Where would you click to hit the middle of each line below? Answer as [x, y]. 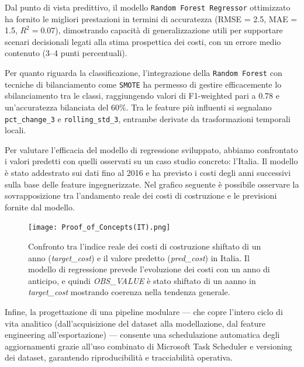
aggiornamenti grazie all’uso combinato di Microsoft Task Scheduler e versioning [148, 346]
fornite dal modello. [40, 207]
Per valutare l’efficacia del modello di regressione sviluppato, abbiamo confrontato [151, 149]
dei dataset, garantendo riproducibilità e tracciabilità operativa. [119, 357]
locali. [15, 130]
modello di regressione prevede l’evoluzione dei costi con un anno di [149, 269]
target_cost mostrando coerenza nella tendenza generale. [129, 292]
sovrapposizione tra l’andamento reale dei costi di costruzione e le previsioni [141, 195]
